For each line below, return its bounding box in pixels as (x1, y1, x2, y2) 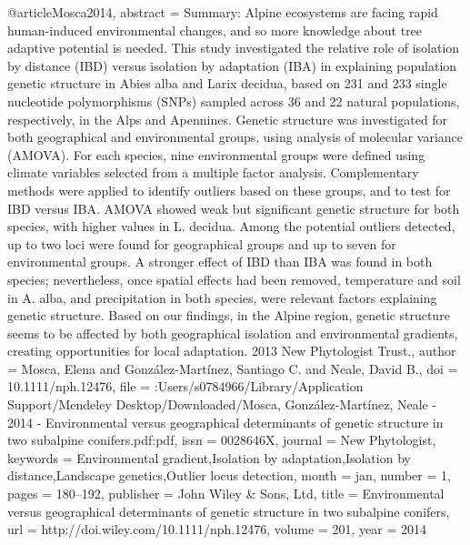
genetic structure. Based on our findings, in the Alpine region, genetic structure (7, 306, 450, 325)
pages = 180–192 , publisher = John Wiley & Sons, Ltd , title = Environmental (7, 484, 445, 503)
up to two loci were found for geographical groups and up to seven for (7, 234, 396, 253)
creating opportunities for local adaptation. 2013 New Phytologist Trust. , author (7, 341, 456, 360)
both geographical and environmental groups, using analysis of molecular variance (7, 127, 464, 146)
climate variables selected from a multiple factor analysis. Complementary (7, 163, 419, 182)
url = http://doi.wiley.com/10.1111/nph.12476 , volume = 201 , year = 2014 (7, 520, 426, 539)
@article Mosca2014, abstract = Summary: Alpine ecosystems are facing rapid (7, 3, 438, 21)
